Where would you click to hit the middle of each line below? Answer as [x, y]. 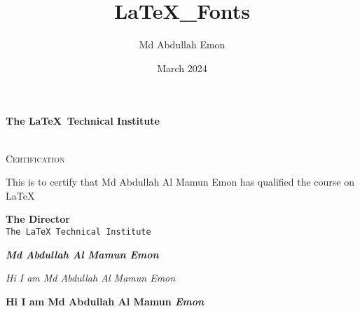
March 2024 [182, 68]
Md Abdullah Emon [182, 44]
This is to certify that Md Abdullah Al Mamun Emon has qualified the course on [180, 182]
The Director [38, 219]
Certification [35, 158]
